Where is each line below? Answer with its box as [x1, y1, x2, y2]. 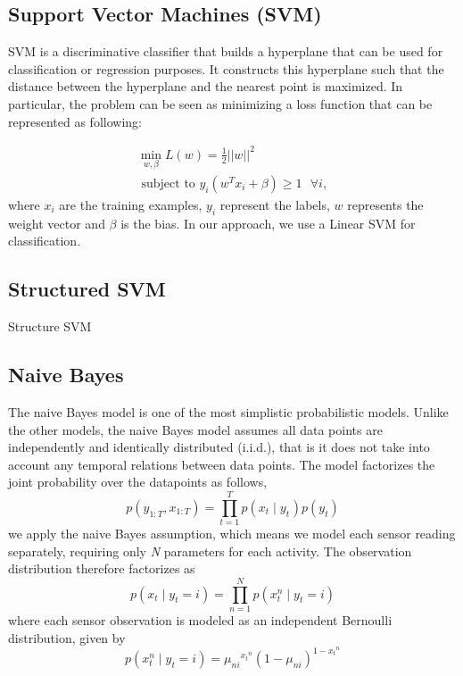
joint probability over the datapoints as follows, [8, 472, 268, 491]
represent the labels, [219, 195, 330, 213]
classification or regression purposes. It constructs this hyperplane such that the [8, 59, 444, 78]
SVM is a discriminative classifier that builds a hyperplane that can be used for [8, 42, 443, 61]
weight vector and [8, 213, 105, 232]
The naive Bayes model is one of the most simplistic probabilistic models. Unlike [8, 402, 449, 421]
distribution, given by [8, 628, 126, 647]
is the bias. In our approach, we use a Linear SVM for [120, 213, 416, 232]
